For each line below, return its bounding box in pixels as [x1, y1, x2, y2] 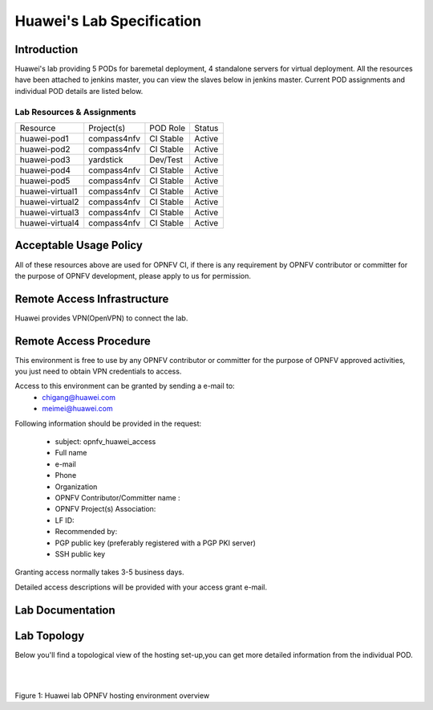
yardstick [88, 153, 123, 165]
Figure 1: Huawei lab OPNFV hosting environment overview [14, 691, 210, 700]
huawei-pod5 [19, 175, 71, 186]
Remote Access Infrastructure [14, 292, 169, 305]
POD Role [149, 122, 186, 133]
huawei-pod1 [19, 133, 69, 144]
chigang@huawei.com [42, 392, 116, 402]
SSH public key [55, 549, 106, 558]
